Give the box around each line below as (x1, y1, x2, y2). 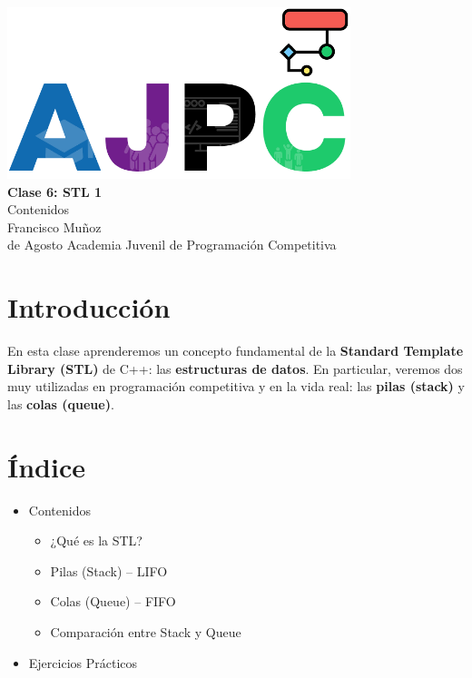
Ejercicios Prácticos (28, 653, 138, 672)
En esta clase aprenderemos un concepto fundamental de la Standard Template (7, 341, 464, 360)
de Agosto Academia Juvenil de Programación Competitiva (7, 235, 337, 254)
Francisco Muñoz (7, 217, 102, 236)
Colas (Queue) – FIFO (50, 592, 176, 611)
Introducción (7, 289, 171, 326)
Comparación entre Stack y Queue (50, 622, 241, 641)
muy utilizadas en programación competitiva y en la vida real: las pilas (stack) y (7, 377, 465, 396)
